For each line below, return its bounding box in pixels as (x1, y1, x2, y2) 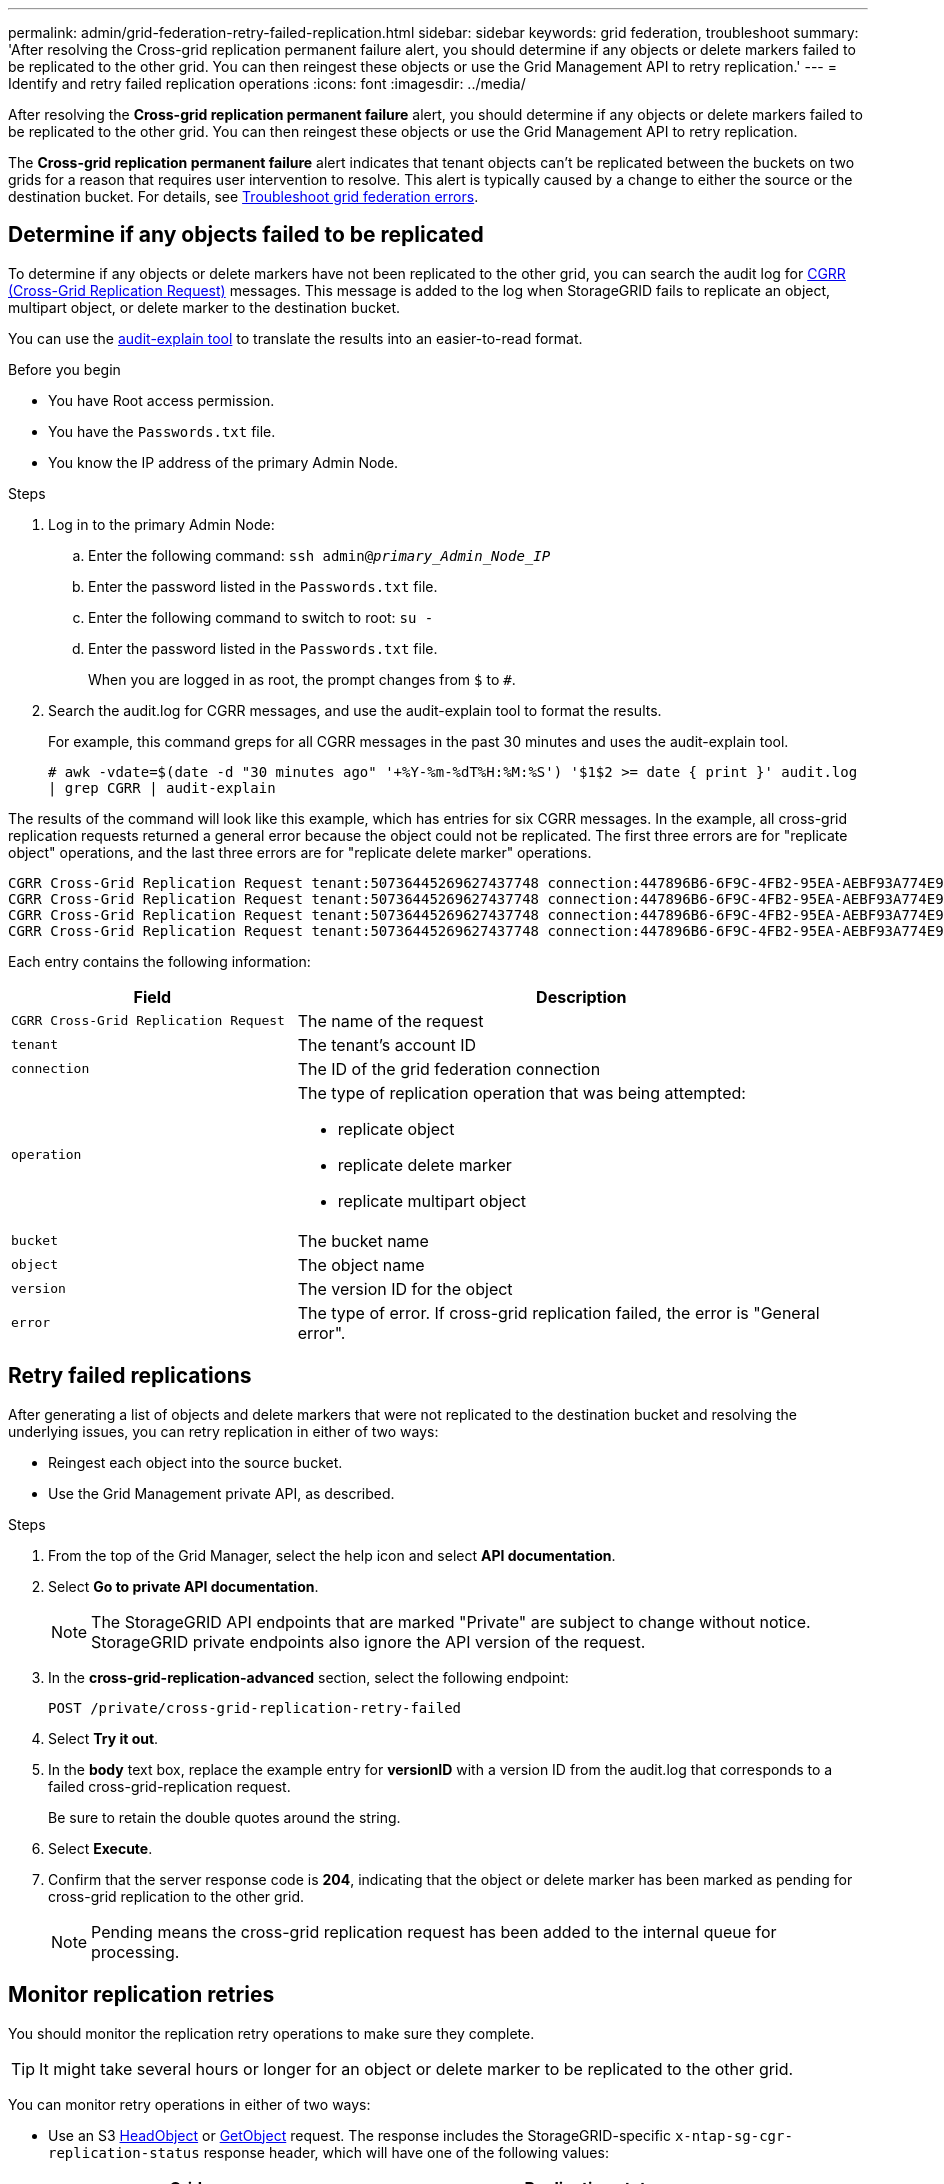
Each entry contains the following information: (8, 952, 311, 970)
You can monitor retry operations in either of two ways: (8, 2095, 371, 2113)
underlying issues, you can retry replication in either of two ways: (8, 1422, 439, 1440)
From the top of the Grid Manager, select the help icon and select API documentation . (48, 1546, 616, 1564)
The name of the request (297, 1010, 484, 1031)
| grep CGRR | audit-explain (48, 779, 276, 796)
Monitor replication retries (8, 1982, 275, 2008)
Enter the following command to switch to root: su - (88, 608, 434, 626)
